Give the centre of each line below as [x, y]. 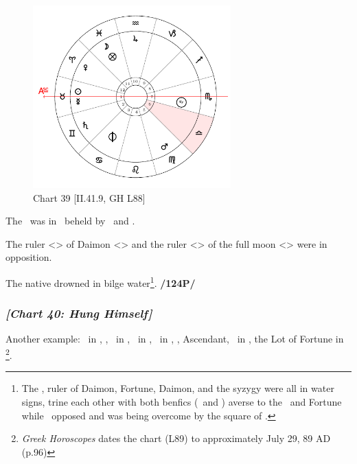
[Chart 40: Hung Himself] [79, 313]
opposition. [29, 257]
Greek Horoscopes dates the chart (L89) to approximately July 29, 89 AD [176, 438]
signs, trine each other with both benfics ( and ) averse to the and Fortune [182, 401]
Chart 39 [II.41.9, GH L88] [89, 197]
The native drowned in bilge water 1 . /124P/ [101, 282]
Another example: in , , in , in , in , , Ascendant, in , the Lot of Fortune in [175, 339]
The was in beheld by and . [70, 221]
